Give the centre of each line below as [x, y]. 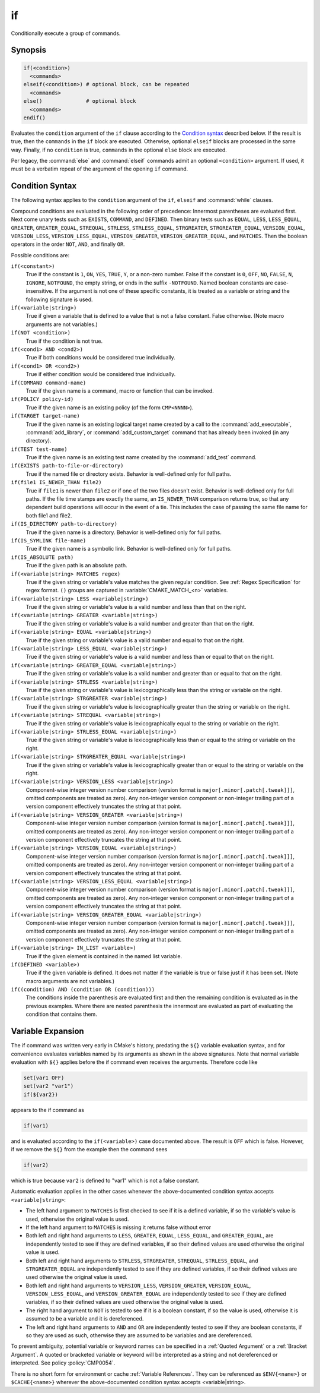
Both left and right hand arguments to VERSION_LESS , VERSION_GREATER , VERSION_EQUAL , [138, 1285]
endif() [34, 118]
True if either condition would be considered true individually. [101, 374]
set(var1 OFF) [44, 1078]
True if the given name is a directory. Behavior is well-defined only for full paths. [124, 532]
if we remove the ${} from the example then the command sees [89, 1149]
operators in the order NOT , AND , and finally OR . [68, 244]
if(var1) [36, 1125]
